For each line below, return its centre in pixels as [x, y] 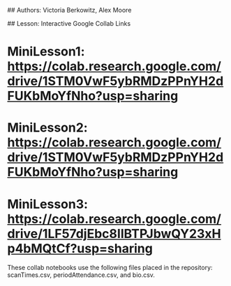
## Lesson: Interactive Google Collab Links [69, 23]
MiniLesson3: [48, 204]
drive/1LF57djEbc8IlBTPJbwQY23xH [114, 233]
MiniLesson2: [48, 128]
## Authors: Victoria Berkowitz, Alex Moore [69, 10]
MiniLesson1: [46, 52]
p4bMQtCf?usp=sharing [80, 248]
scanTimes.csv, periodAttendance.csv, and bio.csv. [81, 275]
